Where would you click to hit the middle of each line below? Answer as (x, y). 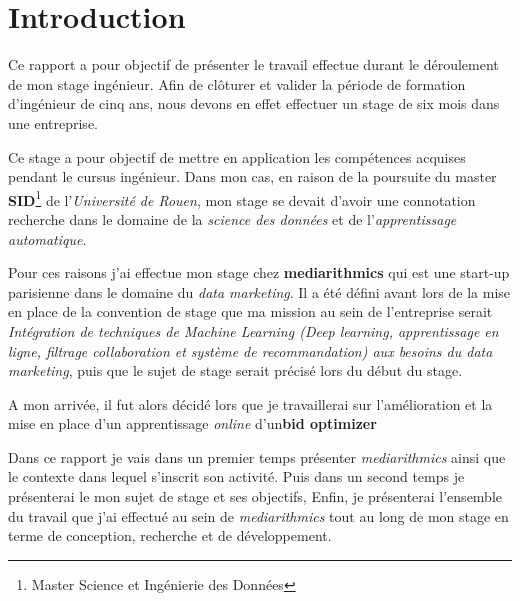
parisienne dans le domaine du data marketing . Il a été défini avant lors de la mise (259, 291)
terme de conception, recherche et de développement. (170, 535)
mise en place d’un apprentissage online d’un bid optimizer (192, 423)
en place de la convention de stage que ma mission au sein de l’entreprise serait (250, 311)
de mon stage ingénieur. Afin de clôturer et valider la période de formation (237, 83)
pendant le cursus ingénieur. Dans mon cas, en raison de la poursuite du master (252, 176)
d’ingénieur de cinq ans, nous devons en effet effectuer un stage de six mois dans (254, 103)
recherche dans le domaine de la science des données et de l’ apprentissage (232, 218)
